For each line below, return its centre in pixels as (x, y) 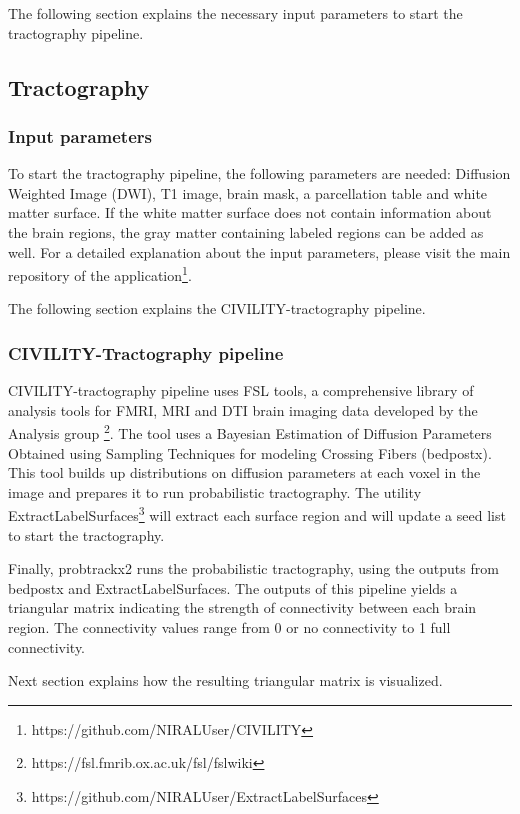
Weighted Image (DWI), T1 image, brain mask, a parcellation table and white (248, 192)
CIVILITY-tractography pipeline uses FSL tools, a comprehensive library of (241, 390)
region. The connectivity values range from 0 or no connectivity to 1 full (229, 627)
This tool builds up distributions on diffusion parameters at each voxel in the (244, 472)
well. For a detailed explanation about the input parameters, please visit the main (259, 251)
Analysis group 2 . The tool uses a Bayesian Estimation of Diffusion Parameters (250, 432)
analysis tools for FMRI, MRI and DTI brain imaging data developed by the (243, 409)
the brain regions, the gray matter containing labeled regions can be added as (246, 231)
